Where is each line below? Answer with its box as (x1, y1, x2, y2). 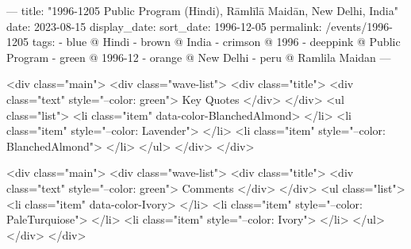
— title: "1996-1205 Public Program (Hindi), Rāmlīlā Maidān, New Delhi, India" (6, 2, 398, 18)
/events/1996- (325, 17, 393, 34)
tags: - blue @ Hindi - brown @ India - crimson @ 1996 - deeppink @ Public (32, 33, 401, 50)
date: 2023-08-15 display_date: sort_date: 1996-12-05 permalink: (6, 17, 322, 34)
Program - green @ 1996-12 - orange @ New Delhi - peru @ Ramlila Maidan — (6, 48, 391, 65)
